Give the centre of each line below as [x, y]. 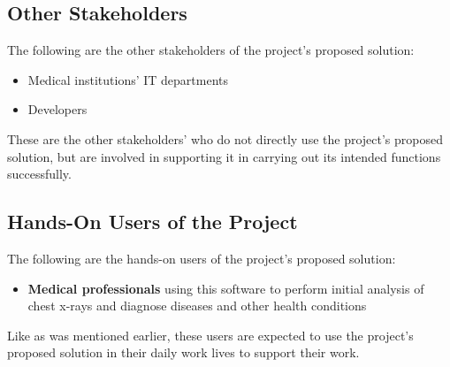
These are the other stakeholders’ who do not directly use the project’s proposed [225, 138]
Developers [57, 109]
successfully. [39, 174]
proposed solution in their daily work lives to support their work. [183, 352]
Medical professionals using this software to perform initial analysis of [226, 288]
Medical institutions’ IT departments [128, 79]
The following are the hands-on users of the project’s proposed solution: [202, 258]
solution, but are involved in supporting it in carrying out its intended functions [224, 156]
